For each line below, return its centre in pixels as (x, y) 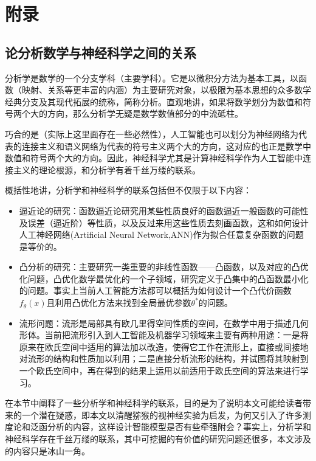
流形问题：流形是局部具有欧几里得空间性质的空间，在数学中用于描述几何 (164, 323)
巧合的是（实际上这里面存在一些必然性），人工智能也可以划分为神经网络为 (152, 133)
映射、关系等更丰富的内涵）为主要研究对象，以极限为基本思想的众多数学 (166, 90)
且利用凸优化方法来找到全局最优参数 (119, 303)
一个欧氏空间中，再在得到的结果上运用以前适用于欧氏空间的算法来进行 (160, 371)
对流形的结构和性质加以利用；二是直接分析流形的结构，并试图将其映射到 (164, 359)
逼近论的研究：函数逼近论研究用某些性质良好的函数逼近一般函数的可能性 (164, 210)
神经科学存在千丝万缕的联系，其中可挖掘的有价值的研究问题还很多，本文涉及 (158, 439)
